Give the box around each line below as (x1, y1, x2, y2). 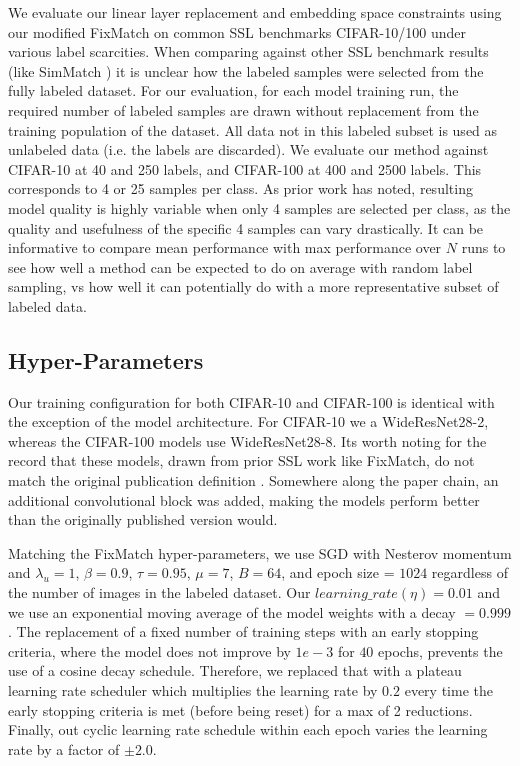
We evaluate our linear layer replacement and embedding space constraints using (8, 2, 502, 22)
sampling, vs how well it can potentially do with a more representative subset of (8, 276, 499, 297)
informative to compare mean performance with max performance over (8, 237, 442, 258)
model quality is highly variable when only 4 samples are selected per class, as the (8, 197, 511, 218)
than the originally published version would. (8, 509, 278, 530)
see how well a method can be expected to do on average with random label (8, 256, 473, 277)
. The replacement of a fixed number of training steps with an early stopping (8, 621, 479, 642)
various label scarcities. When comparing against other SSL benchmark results (8, 41, 489, 62)
